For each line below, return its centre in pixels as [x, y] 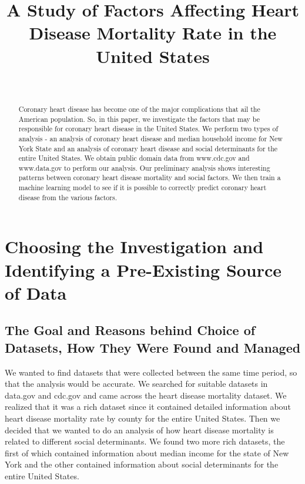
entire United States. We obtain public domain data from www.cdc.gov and [134, 158]
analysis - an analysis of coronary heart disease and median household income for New [150, 138]
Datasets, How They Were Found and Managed [153, 347]
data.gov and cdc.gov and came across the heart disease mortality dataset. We [146, 395]
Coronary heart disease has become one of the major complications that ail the [139, 109]
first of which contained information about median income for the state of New [147, 452]
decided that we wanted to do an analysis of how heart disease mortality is [139, 430]
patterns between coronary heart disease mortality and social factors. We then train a [150, 178]
